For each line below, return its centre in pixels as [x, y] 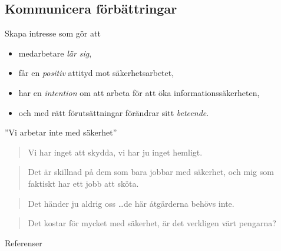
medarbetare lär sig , [55, 53]
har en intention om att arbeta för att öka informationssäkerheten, [139, 92]
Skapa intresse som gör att [53, 33]
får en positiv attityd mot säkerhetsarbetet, [96, 73]
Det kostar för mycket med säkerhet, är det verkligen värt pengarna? [152, 223]
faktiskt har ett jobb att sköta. [83, 183]
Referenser [24, 242]
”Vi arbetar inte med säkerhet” [61, 132]
